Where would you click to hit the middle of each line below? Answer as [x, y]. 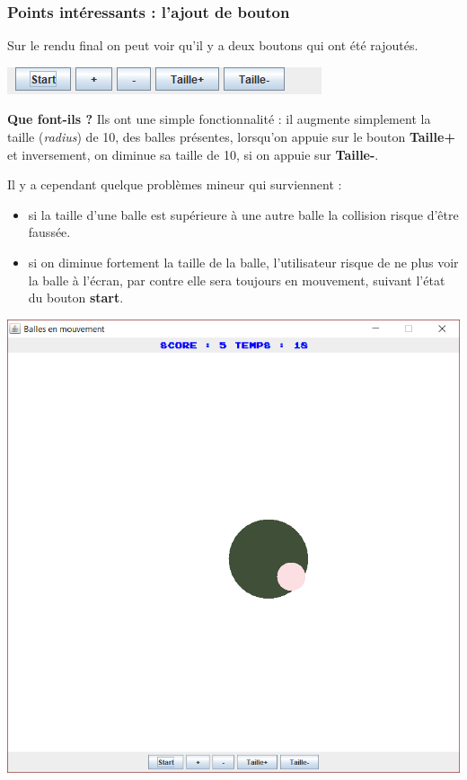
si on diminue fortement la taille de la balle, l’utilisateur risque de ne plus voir [243, 262]
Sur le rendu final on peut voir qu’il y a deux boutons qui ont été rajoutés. [213, 45]
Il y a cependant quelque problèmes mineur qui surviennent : [175, 184]
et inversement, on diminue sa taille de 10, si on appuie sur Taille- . [193, 154]
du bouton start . [76, 298]
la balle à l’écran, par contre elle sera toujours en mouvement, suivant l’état [237, 280]
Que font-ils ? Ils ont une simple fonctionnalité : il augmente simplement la [219, 119]
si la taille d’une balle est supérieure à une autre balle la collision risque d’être [243, 214]
